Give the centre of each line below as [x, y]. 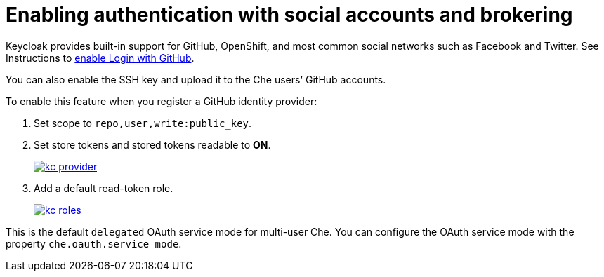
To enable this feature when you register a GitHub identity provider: [162, 101]
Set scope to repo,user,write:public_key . [143, 123]
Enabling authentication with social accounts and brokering [289, 15]
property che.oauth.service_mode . [94, 243]
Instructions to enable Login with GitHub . [100, 58]
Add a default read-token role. [104, 188]
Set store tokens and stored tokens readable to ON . [152, 144]
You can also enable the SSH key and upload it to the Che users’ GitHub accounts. [196, 79]
